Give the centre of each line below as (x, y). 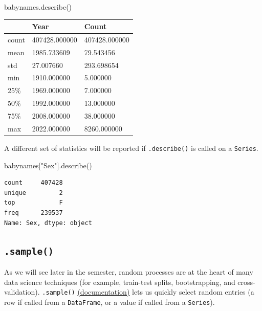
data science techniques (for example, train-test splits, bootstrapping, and (120, 282)
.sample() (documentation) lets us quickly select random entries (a (148, 292)
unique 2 (34, 193)
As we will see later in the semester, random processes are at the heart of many (129, 271)
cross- (246, 282)
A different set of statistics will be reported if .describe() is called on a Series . (131, 148)
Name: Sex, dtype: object (48, 223)
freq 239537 (34, 213)
